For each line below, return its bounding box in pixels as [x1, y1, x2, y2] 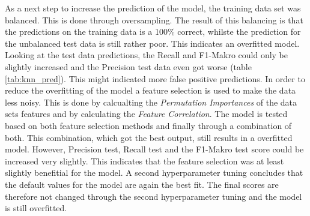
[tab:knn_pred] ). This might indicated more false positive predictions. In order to [5, 72, 305, 85]
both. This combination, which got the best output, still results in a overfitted [5, 131, 293, 143]
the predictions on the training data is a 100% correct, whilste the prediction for [5, 25, 301, 38]
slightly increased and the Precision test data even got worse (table [5, 60, 252, 73]
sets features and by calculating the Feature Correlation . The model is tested [5, 107, 288, 120]
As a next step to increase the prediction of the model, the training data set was [5, 2, 301, 14]
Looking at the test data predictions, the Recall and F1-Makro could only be [5, 49, 288, 61]
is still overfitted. [5, 202, 67, 214]
